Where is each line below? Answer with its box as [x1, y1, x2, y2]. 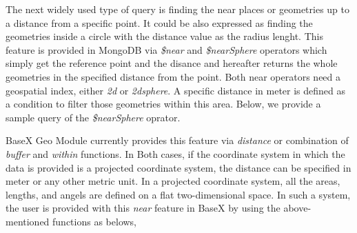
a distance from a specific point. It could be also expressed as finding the [6, 15, 313, 30]
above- [283, 201, 312, 215]
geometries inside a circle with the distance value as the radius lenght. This [6, 29, 323, 43]
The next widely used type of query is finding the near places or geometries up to [6, 2, 349, 16]
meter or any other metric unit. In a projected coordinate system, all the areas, [6, 174, 340, 188]
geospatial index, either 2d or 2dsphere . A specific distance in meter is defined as [6, 83, 346, 97]
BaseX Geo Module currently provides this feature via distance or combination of [6, 133, 349, 148]
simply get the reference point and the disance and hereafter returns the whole [6, 56, 338, 70]
